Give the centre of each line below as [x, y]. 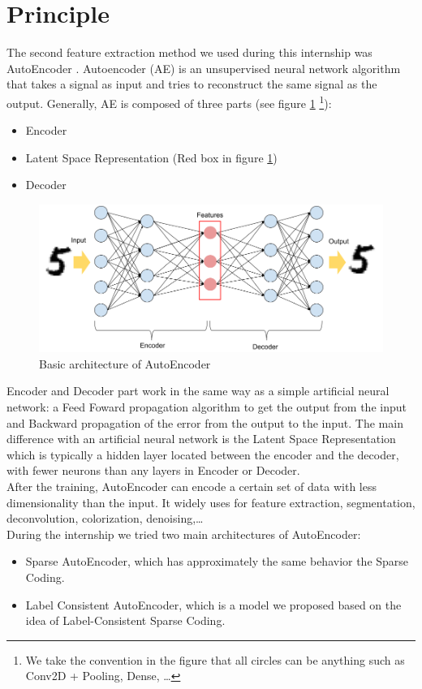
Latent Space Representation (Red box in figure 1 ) [151, 157]
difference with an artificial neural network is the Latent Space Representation [201, 439]
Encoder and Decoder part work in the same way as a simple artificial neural [198, 391]
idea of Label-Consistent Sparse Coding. [125, 620]
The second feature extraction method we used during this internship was [189, 52]
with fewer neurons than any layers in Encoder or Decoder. [153, 470]
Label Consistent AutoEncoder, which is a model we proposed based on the [213, 604]
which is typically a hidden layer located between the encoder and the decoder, [203, 454]
